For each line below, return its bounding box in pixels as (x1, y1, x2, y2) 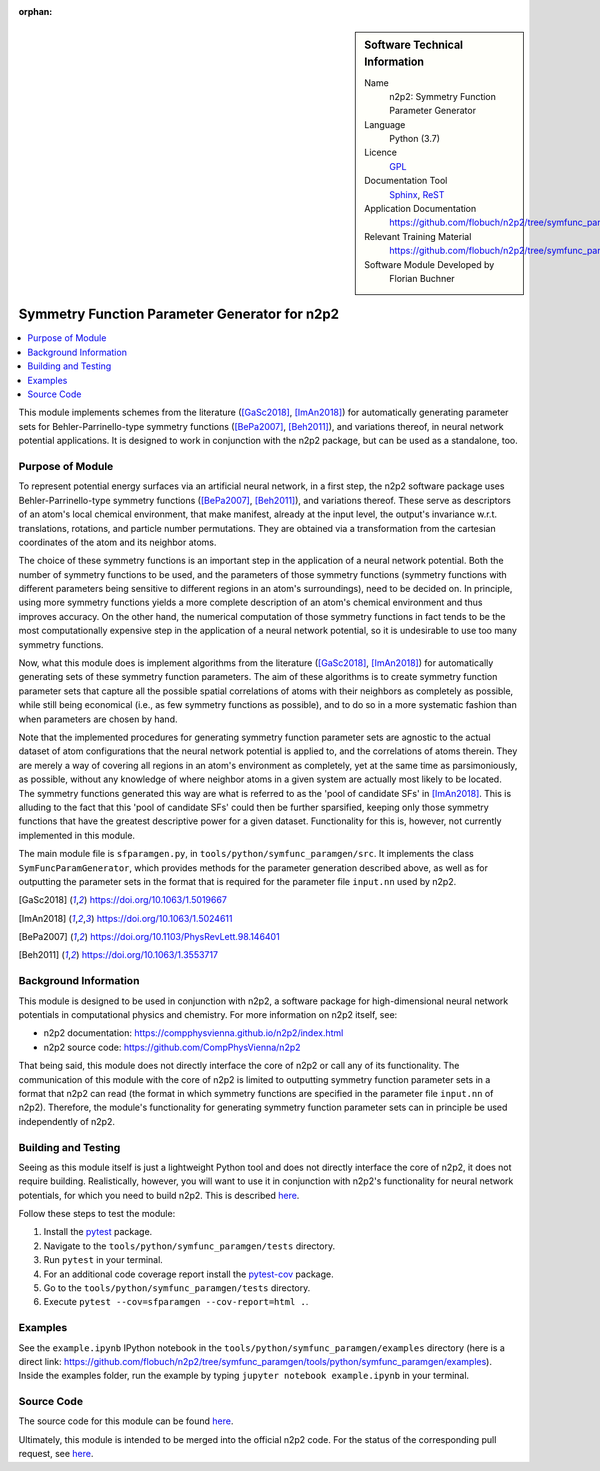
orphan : (18, 6, 53, 17)
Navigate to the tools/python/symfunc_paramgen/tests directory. (43, 1240, 335, 1252)
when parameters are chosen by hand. (18, 713, 178, 725)
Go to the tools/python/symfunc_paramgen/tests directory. (43, 1282, 311, 1294)
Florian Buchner (389, 273, 455, 284)
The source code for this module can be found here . (18, 1415, 234, 1427)
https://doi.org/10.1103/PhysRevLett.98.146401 (90, 931, 280, 943)
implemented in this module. (18, 829, 135, 841)
